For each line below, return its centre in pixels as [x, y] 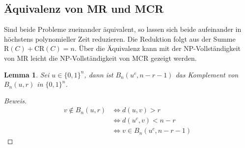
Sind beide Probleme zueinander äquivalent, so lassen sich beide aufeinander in [123, 29]
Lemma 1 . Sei [27, 74]
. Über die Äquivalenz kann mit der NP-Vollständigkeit [157, 48]
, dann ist [99, 74]
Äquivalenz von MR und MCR [84, 9]
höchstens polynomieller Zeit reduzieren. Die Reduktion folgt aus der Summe [120, 38]
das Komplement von [207, 74]
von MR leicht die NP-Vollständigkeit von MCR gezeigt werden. [100, 58]
